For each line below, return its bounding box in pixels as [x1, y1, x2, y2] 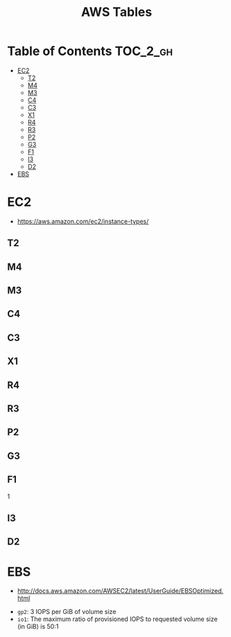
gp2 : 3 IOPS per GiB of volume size [17, 608, 117, 616]
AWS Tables [80, 4, 153, 20]
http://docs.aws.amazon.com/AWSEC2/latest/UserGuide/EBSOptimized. [17, 587, 224, 595]
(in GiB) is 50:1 [17, 622, 59, 631]
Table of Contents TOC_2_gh [7, 43, 173, 59]
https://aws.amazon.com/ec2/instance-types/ [17, 217, 149, 225]
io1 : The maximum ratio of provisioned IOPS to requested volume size [17, 615, 218, 623]
